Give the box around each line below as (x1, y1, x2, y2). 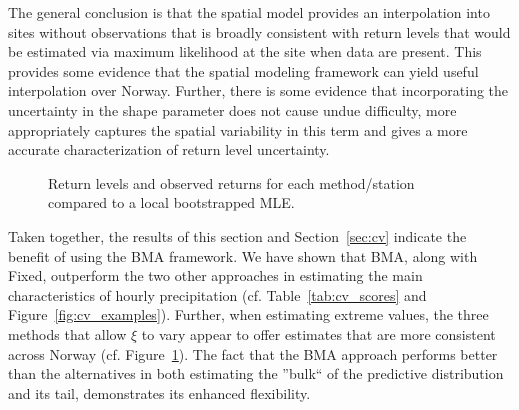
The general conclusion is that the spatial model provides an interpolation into (8, 2, 490, 22)
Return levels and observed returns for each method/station (48, 172, 415, 193)
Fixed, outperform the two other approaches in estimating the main (8, 265, 423, 286)
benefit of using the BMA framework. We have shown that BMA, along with (8, 245, 478, 266)
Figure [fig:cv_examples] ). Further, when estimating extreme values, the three (8, 304, 489, 325)
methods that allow (8, 323, 127, 344)
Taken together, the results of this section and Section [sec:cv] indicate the (8, 225, 467, 246)
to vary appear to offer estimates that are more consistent (141, 323, 496, 344)
